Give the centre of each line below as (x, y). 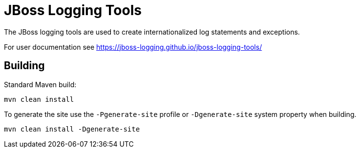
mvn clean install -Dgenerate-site (72, 129)
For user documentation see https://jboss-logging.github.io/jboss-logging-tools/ (133, 47)
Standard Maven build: (40, 84)
